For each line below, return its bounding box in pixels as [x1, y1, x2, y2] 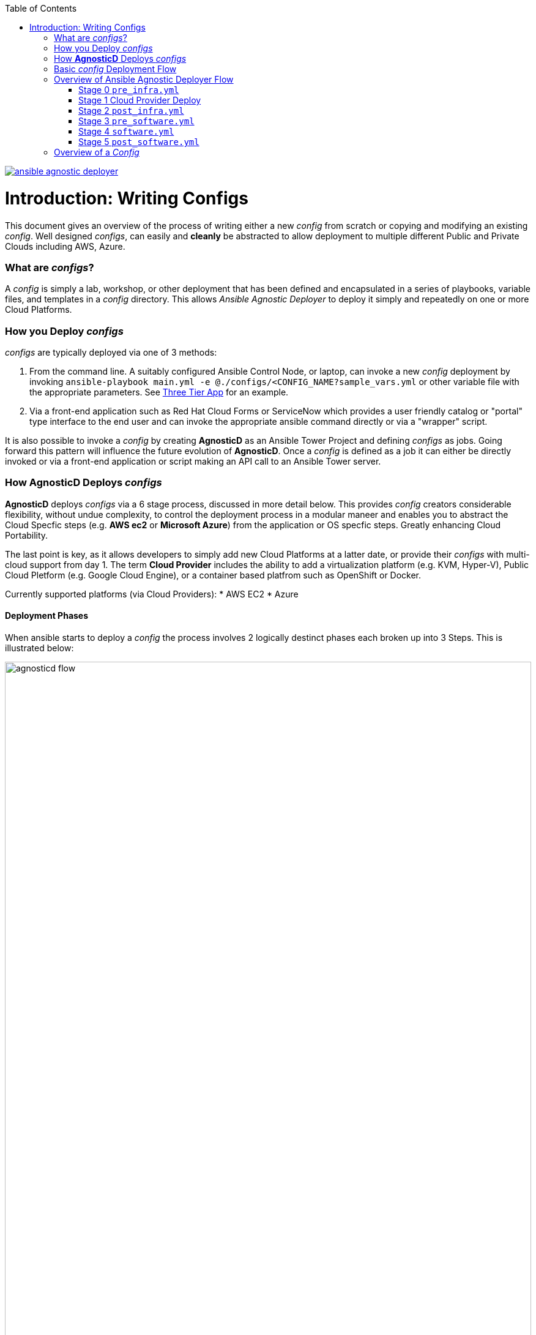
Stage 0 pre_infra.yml [78, 84, 179, 95]
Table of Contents [5, 3, 77, 13]
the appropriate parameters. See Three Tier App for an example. [29, 387, 289, 397]
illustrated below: [5, 642, 74, 653]
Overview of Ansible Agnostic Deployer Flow [54, 74, 234, 84]
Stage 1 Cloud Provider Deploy [78, 95, 201, 105]
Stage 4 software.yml [78, 126, 174, 136]
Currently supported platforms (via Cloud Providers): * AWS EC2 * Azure [5, 588, 299, 599]
